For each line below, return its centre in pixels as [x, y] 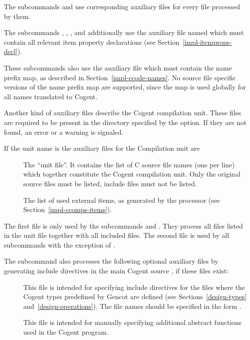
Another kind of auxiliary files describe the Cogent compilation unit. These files [123, 113]
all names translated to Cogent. [51, 96]
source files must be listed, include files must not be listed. [110, 183]
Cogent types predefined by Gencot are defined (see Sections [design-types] [135, 296]
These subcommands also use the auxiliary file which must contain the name [118, 67]
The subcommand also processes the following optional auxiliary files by [111, 261]
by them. [17, 16]
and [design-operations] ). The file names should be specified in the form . [133, 306]
